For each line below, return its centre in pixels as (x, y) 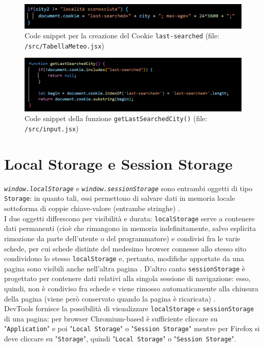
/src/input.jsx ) (52, 129)
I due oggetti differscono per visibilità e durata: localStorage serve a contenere (129, 218)
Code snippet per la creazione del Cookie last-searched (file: (122, 36)
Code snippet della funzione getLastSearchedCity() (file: (116, 118)
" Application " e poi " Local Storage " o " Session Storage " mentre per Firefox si (132, 328)
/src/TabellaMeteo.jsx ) (64, 45)
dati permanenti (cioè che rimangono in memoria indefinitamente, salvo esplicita (130, 228)
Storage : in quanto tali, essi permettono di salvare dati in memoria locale (120, 198)
